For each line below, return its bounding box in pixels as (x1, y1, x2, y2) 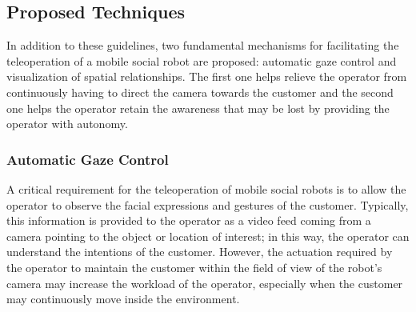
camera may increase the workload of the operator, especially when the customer (6, 274, 403, 291)
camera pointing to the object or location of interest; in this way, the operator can (6, 227, 410, 244)
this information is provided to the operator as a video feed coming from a (6, 212, 371, 229)
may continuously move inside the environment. (6, 290, 240, 307)
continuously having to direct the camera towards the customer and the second (6, 83, 394, 100)
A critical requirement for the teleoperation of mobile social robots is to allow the (6, 180, 406, 197)
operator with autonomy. (6, 115, 128, 132)
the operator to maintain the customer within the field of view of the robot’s (6, 258, 382, 275)
